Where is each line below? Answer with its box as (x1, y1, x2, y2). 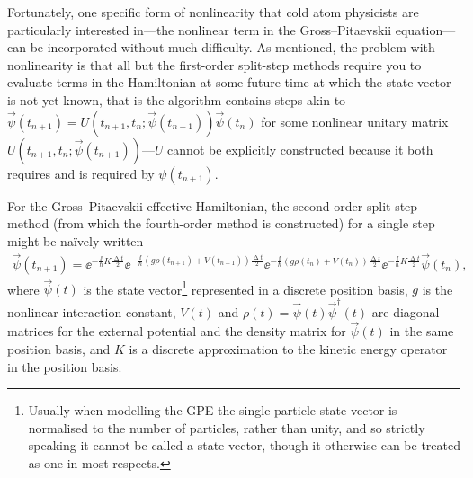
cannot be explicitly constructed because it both (167, 139, 433, 158)
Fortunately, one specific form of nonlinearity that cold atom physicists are (7, 3, 419, 21)
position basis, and (7, 339, 111, 358)
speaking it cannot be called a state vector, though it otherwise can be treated (28, 436, 461, 455)
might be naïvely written (7, 231, 144, 250)
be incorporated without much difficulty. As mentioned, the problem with (30, 38, 435, 57)
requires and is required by (7, 164, 155, 182)
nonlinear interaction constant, (7, 302, 176, 321)
